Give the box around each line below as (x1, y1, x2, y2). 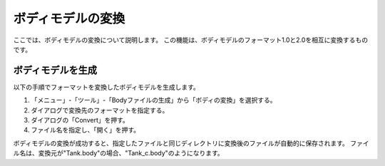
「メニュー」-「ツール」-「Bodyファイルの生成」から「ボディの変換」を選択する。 (31, 96, 277, 105)
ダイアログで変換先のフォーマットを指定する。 (31, 105, 169, 114)
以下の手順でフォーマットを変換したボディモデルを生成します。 (13, 83, 200, 91)
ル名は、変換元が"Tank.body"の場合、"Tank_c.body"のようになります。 (13, 149, 224, 157)
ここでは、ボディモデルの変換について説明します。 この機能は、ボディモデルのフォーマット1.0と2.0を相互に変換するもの (13, 36, 369, 44)
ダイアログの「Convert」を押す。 (31, 116, 130, 125)
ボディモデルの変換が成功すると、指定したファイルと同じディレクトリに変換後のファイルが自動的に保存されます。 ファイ (13, 139, 370, 147)
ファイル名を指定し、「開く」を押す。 (31, 125, 140, 135)
